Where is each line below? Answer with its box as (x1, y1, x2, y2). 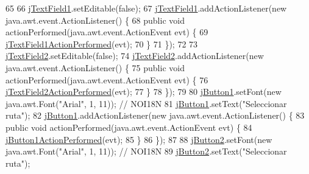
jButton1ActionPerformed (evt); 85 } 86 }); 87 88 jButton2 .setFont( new (5, 133, 272, 145)
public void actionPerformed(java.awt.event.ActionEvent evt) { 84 (5, 120, 252, 133)
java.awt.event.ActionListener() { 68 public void (5, 13, 185, 26)
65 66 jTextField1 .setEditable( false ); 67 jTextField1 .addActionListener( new (5, 2, 287, 14)
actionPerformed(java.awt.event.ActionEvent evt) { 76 (5, 73, 208, 86)
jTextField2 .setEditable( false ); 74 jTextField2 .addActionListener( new (5, 49, 264, 62)
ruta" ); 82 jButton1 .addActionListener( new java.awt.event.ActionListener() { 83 (5, 109, 305, 122)
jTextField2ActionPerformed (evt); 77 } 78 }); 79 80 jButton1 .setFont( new (5, 85, 282, 98)
